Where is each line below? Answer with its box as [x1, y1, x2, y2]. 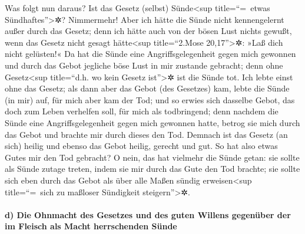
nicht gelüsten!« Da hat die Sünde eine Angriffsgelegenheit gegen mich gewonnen [5, 48, 296, 60]
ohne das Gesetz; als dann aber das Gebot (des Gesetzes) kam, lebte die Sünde [5, 82, 290, 94]
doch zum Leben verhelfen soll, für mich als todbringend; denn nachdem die [5, 105, 279, 117]
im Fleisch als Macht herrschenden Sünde [5, 220, 177, 232]
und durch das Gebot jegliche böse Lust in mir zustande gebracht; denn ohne [5, 59, 283, 71]
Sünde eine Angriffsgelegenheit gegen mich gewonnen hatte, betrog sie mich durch [5, 116, 300, 128]
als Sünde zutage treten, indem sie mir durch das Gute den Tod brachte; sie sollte [5, 162, 300, 175]
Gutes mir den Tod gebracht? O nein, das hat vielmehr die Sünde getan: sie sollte [5, 151, 300, 163]
